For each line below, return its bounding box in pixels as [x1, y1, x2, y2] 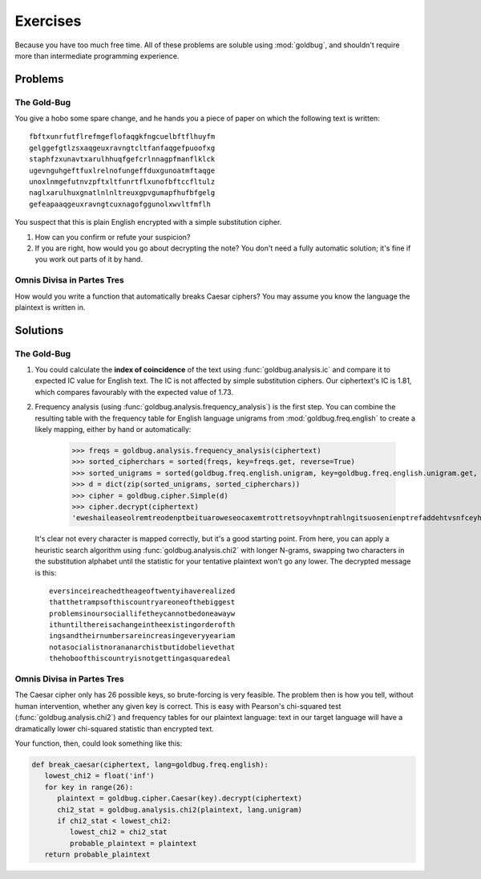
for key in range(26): [44, 783, 134, 792]
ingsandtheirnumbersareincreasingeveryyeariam [49, 631, 236, 641]
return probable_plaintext [44, 850, 151, 859]
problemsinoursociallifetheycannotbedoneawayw [49, 608, 236, 618]
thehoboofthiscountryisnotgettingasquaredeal [49, 654, 232, 663]
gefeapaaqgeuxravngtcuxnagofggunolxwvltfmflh [29, 199, 212, 209]
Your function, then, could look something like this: [14, 739, 183, 748]
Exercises [14, 12, 82, 30]
